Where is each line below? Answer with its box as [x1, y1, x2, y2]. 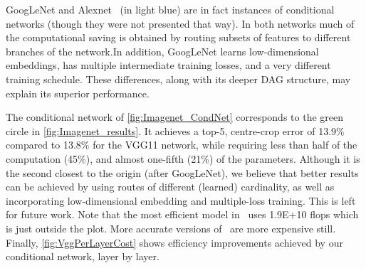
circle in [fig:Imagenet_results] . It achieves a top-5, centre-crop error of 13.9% [6, 123, 345, 138]
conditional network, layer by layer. [6, 249, 160, 264]
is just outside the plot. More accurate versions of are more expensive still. [6, 220, 336, 235]
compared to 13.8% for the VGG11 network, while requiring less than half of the [6, 137, 357, 152]
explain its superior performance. [6, 85, 150, 100]
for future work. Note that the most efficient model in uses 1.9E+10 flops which [6, 207, 359, 222]
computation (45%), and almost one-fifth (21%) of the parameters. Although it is [6, 151, 360, 166]
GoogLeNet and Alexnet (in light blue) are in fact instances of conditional [6, 2, 335, 16]
